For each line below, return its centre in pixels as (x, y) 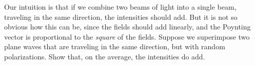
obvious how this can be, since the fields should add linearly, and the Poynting (128, 27)
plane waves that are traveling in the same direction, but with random (115, 46)
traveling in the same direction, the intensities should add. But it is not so (121, 17)
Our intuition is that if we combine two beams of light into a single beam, (120, 7)
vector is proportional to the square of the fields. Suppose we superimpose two (127, 36)
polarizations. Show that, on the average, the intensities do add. (105, 56)
